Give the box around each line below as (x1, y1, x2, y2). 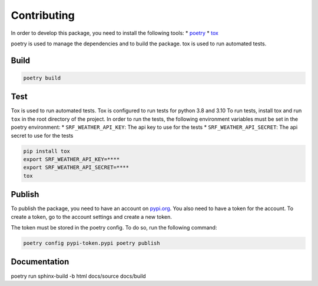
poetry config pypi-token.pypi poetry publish (23, 240, 160, 247)
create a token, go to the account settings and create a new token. (11, 213, 172, 220)
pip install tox (23, 148, 71, 154)
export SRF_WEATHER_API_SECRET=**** (23, 164, 130, 171)
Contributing (11, 9, 75, 22)
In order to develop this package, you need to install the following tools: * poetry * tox (11, 29, 219, 36)
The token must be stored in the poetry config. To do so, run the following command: (11, 224, 217, 231)
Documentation (11, 257, 69, 267)
